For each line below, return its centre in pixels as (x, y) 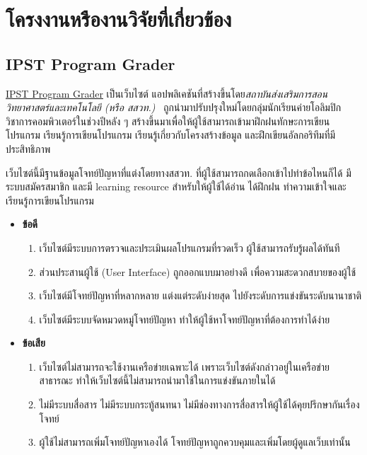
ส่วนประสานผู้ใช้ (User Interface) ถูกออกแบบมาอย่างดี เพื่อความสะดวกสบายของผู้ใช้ (198, 271)
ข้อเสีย (34, 343)
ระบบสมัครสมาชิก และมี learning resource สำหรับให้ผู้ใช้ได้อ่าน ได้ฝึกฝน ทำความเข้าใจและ (176, 186)
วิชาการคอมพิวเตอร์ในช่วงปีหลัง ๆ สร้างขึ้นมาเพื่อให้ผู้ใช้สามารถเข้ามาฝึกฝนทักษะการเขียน (168, 121)
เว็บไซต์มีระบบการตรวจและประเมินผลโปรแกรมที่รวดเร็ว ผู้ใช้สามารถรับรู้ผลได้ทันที (190, 247)
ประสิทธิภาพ (28, 148)
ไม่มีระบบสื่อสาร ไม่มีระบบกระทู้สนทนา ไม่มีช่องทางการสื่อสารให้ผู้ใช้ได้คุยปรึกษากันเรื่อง (199, 404)
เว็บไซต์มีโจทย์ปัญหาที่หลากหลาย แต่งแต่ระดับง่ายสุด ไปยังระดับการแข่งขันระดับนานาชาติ (200, 295)
